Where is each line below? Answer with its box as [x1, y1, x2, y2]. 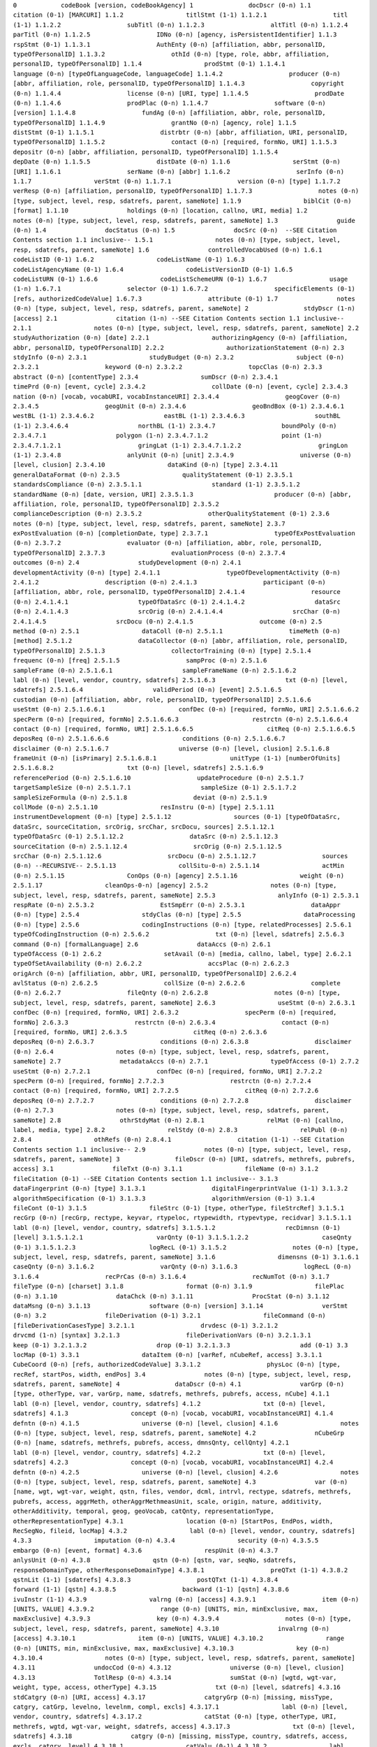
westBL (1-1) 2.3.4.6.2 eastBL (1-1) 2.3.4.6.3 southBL [13, 412, 341, 420]
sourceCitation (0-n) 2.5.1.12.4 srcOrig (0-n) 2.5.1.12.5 [13, 842, 282, 850]
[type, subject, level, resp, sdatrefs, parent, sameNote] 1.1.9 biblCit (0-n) [13, 196, 352, 205]
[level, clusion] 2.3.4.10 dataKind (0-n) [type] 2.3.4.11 [13, 461, 279, 469]
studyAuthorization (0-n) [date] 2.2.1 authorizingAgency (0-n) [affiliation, [13, 334, 348, 342]
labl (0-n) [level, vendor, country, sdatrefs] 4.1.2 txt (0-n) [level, [13, 1400, 326, 1407]
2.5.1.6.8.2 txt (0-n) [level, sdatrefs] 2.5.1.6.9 [13, 764, 264, 772]
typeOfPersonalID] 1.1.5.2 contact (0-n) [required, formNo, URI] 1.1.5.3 [13, 138, 337, 146]
